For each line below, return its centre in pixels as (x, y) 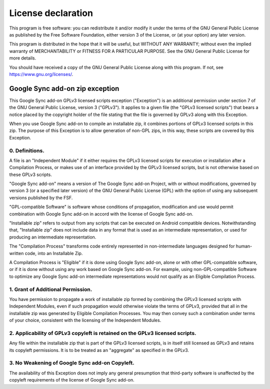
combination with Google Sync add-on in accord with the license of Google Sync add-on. (101, 214)
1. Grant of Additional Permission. (51, 289)
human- (244, 246)
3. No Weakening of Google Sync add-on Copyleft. (72, 363)
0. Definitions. (27, 150)
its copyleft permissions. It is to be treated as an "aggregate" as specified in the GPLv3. (99, 350)
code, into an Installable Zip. (54, 253)
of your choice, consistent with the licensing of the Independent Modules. (85, 320)
